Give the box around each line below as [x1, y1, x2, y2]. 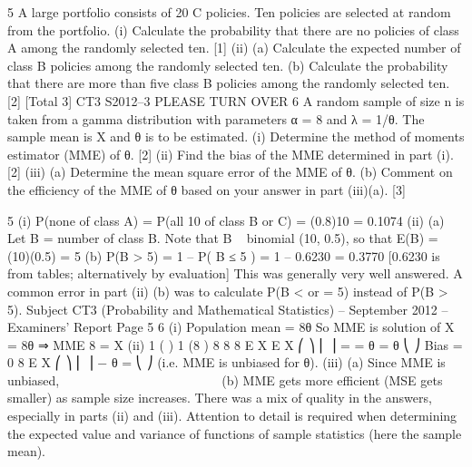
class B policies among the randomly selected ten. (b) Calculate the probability [7, 55, 448, 74]
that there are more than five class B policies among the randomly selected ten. [7, 73, 450, 92]
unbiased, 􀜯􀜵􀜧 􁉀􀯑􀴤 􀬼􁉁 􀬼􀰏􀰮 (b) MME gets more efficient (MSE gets [7, 370, 443, 389]
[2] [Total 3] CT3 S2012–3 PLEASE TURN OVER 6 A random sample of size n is [7, 91, 465, 110]
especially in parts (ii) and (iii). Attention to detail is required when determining [7, 406, 457, 425]
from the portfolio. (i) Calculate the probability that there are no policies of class [7, 20, 459, 39]
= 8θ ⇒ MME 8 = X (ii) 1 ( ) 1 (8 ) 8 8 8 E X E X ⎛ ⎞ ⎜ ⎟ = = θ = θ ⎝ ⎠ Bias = [7, 335, 463, 354]
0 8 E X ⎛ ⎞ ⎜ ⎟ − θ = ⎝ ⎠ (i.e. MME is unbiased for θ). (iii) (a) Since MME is [7, 353, 446, 372]
